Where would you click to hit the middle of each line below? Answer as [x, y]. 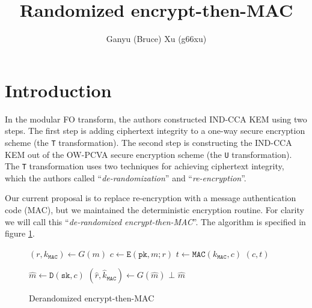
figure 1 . [20, 233]
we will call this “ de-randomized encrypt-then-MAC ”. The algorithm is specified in [155, 221]
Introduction [58, 90]
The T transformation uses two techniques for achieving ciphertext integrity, [145, 166]
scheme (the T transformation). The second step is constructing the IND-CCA [148, 142]
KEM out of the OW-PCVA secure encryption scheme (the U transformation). [148, 154]
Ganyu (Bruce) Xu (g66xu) [156, 39]
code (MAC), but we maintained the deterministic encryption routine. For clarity [154, 210]
